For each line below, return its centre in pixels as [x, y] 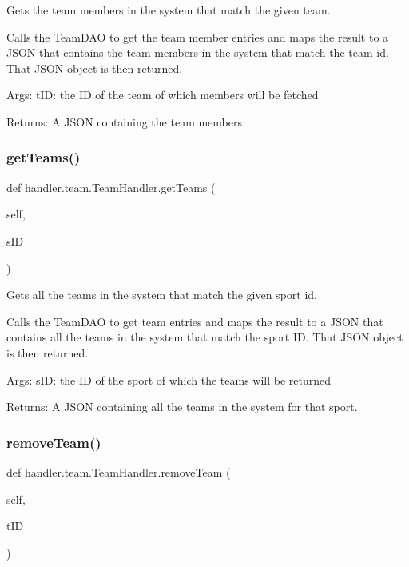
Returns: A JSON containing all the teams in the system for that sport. [182, 407]
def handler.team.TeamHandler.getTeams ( [111, 187]
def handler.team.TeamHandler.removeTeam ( [119, 471]
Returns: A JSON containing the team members [124, 121]
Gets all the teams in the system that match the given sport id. [162, 295]
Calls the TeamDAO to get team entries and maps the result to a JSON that [195, 321]
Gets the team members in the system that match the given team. [169, 10]
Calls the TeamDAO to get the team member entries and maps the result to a [198, 36]
